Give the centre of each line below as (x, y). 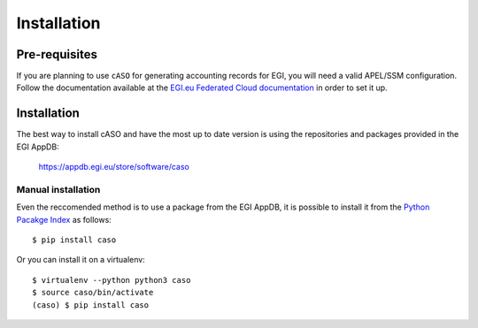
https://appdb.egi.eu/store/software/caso (114, 167)
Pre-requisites (57, 54)
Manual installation (58, 189)
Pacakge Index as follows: (64, 219)
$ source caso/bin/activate (93, 293)
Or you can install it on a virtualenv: (81, 260)
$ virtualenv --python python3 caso (112, 280)
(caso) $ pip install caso (91, 305)
